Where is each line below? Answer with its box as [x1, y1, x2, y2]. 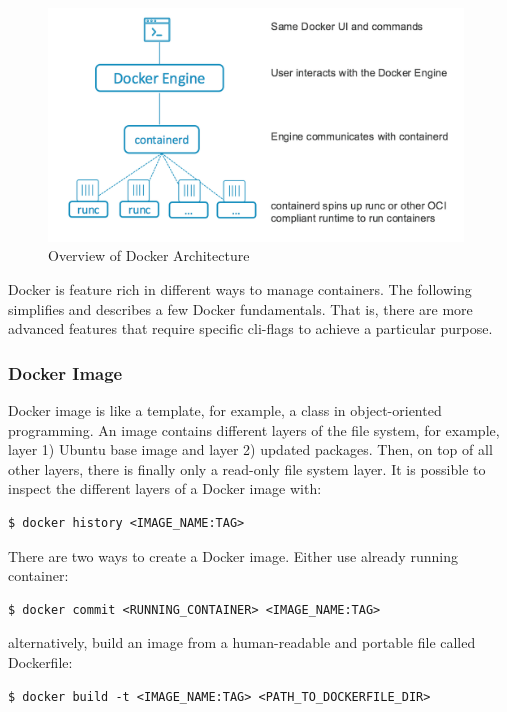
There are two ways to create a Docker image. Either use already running [8, 545, 458, 566]
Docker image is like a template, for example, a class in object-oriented [8, 400, 442, 421]
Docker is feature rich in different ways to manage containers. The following [8, 279, 472, 300]
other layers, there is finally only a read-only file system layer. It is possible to [8, 458, 486, 479]
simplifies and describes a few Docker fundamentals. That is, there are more [8, 298, 473, 319]
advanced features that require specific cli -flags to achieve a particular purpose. [8, 318, 493, 339]
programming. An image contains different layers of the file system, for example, [8, 419, 500, 440]
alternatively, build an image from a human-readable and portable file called [8, 632, 476, 653]
